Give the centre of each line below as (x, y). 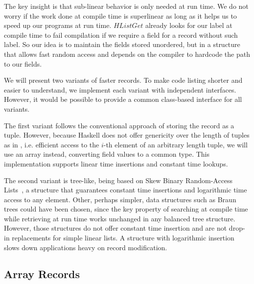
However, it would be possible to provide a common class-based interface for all (123, 99)
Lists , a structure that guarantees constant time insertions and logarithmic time (126, 190)
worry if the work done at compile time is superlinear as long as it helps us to (120, 15)
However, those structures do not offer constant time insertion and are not (115, 228)
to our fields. (23, 63)
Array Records (42, 273)
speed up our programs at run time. (58, 25)
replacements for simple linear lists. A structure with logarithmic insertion (123, 238)
